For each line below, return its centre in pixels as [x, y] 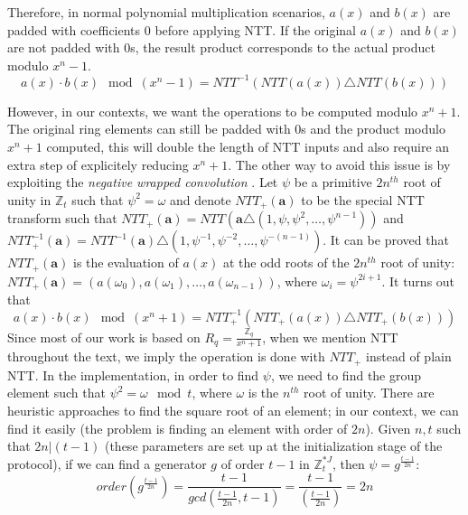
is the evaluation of [126, 262]
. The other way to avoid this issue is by [339, 164]
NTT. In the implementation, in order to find [133, 375]
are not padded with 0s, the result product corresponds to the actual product [221, 47]
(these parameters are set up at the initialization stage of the [273, 446]
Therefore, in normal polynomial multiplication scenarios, [166, 12]
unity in [29, 199]
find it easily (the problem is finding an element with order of [178, 428]
